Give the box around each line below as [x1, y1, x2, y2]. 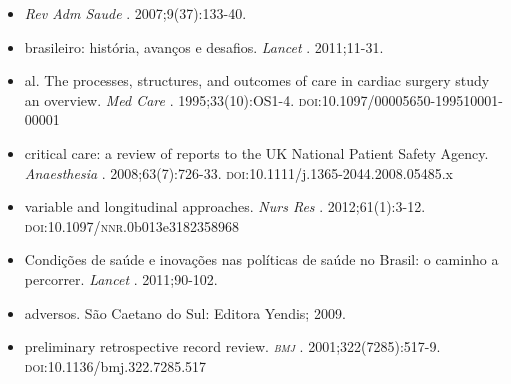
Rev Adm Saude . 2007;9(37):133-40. [24, 3, 247, 23]
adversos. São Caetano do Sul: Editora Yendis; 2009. [24, 302, 346, 323]
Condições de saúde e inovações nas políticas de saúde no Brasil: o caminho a [24, 249, 499, 270]
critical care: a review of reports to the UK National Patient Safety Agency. [24, 142, 489, 163]
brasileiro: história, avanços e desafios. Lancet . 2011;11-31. [24, 36, 384, 57]
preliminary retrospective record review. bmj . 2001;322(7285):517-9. [24, 336, 441, 357]
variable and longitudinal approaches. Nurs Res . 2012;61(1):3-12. [24, 196, 426, 217]
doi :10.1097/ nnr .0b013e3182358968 [24, 215, 239, 236]
